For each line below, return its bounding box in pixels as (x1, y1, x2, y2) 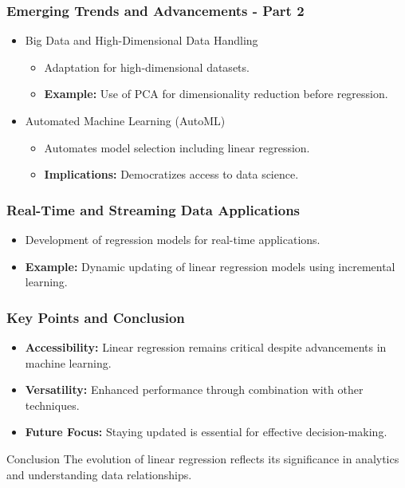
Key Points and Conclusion (6, 307, 185, 327)
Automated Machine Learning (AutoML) (25, 112, 226, 128)
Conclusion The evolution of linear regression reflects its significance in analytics (6, 450, 399, 466)
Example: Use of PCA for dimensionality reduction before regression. (44, 85, 388, 102)
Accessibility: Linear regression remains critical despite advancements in (25, 339, 387, 355)
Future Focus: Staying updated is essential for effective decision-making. (25, 423, 387, 440)
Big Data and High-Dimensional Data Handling (25, 32, 258, 49)
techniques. (25, 396, 80, 413)
